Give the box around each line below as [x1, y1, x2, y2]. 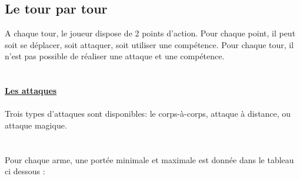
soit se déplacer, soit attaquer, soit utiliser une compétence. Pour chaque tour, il [5, 38, 294, 50]
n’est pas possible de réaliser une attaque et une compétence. [5, 50, 225, 62]
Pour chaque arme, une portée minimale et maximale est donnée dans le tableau [5, 153, 294, 166]
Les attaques [5, 85, 57, 97]
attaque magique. [5, 119, 67, 131]
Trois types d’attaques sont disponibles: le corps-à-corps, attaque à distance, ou [5, 107, 291, 120]
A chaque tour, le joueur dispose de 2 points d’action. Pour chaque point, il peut [5, 27, 296, 39]
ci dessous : [5, 165, 45, 177]
